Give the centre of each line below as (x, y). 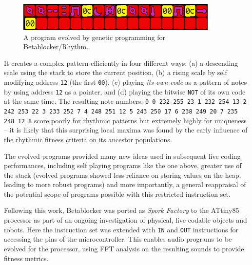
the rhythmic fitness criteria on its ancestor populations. (88, 139)
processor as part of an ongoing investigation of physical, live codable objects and (126, 220)
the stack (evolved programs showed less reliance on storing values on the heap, (123, 175)
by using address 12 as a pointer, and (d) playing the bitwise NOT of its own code (125, 91)
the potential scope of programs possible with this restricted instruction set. (117, 194)
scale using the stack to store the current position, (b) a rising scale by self (116, 72)
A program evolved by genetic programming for (95, 37)
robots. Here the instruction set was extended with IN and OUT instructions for (121, 229)
